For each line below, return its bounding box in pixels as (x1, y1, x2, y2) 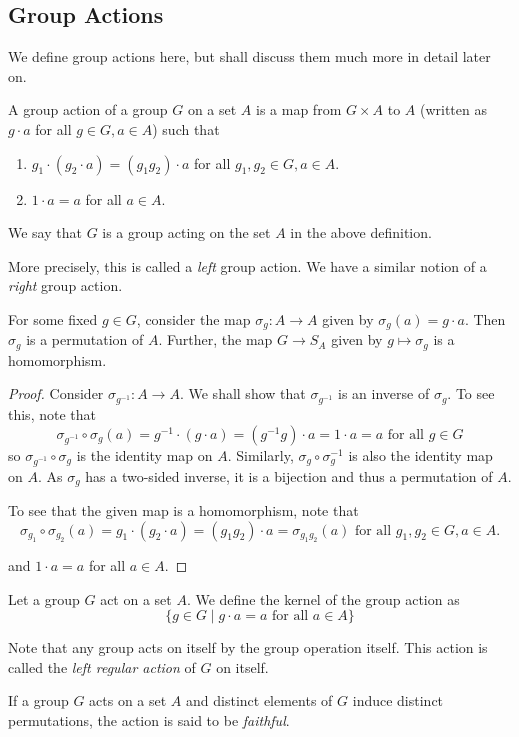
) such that (152, 118, 220, 139)
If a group (8, 690, 69, 711)
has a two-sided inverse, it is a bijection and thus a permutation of (85, 465, 493, 486)
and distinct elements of (186, 690, 333, 711)
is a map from (256, 99, 342, 120)
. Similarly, (227, 444, 294, 465)
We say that (8, 222, 82, 243)
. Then (464, 308, 506, 329)
